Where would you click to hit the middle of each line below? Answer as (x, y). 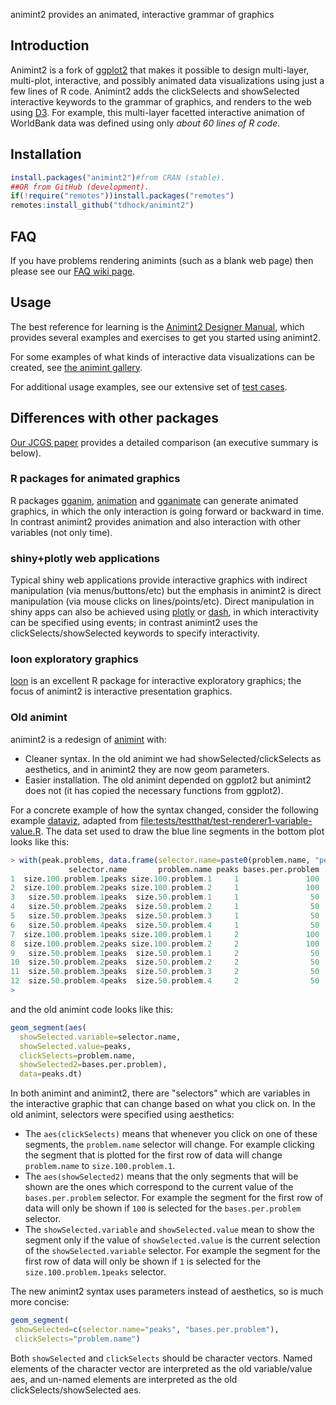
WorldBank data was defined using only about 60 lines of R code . (145, 123)
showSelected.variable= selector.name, (100, 1037)
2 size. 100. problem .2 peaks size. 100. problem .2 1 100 (165, 888)
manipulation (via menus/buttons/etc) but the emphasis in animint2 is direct (166, 591)
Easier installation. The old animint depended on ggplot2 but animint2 (168, 780)
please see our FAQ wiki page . (73, 271)
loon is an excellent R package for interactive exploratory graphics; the (156, 681)
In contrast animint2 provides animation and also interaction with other (155, 521)
